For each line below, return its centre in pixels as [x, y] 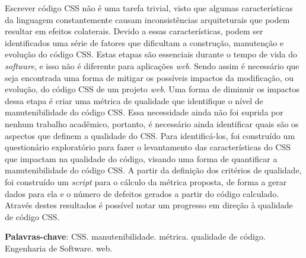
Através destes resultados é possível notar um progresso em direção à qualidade [149, 205]
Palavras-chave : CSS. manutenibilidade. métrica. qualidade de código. [135, 236]
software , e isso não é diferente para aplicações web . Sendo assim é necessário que [152, 65]
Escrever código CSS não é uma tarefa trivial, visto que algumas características [149, 8]
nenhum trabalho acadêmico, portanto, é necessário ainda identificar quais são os [152, 123]
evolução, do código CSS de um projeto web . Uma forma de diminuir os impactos [152, 89]
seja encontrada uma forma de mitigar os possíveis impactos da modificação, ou [149, 77]
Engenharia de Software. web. [59, 248]
